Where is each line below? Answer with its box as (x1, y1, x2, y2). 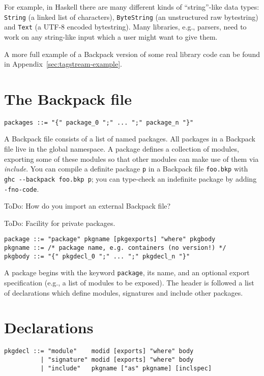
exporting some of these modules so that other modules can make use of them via (4, 153, 259, 164)
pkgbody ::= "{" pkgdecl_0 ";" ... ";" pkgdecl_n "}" (4, 252, 190, 260)
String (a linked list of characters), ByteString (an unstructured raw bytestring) (4, 11, 258, 22)
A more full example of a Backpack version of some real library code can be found (4, 48, 260, 59)
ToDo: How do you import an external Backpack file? (4, 200, 171, 211)
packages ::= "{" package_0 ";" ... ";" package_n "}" (4, 119, 194, 126)
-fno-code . (4, 183, 39, 194)
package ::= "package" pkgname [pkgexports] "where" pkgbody (4, 236, 216, 243)
